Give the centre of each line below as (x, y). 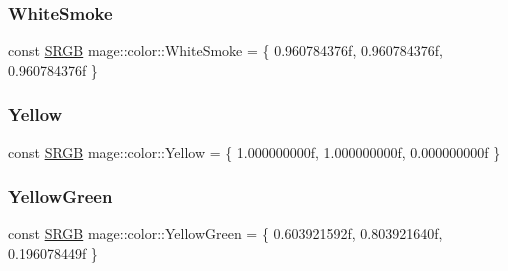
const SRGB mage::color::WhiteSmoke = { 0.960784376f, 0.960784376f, (226, 50)
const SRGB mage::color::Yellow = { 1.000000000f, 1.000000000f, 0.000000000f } (254, 151)
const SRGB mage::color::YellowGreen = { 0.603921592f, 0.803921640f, (225, 233)
